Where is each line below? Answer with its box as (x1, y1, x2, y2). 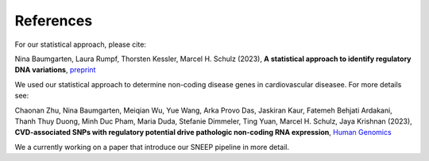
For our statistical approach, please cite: (14, 40, 147, 49)
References (14, 12, 93, 29)
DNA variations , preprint (14, 65, 96, 75)
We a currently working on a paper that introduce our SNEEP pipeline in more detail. (14, 142, 290, 151)
